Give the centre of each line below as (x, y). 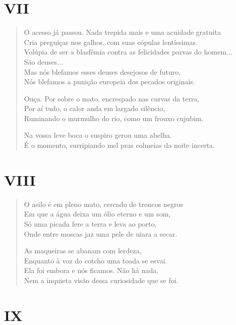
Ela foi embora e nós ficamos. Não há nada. (91, 270)
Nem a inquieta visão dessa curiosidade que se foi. (101, 280)
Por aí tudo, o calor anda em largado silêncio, (95, 108)
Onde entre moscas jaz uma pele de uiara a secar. (101, 233)
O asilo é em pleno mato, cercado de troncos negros (104, 204)
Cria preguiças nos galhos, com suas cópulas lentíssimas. (111, 42)
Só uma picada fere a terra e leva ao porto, (90, 223)
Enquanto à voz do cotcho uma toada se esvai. (96, 260)
